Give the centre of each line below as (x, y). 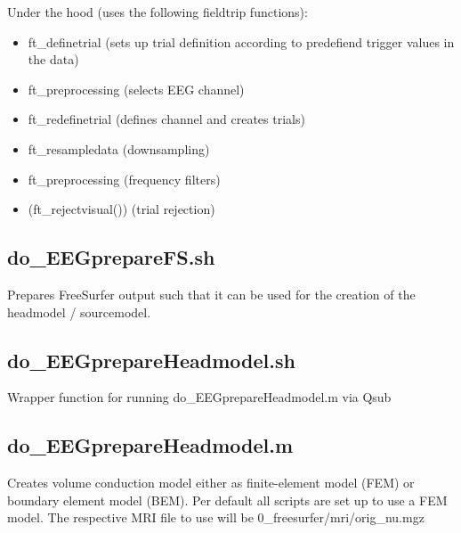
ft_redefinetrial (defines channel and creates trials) (166, 119)
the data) (53, 59)
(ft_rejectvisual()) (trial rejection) (121, 209)
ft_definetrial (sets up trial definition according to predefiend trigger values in (241, 41)
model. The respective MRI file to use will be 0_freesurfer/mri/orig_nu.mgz (216, 517)
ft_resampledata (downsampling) (119, 148)
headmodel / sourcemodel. (79, 312)
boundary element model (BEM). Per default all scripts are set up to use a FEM (227, 500)
